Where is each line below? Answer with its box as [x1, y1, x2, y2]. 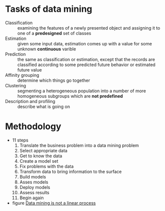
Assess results [19, 189, 50, 195]
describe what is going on [17, 104, 70, 109]
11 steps [12, 137, 29, 143]
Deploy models [19, 184, 50, 190]
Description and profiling [5, 98, 56, 104]
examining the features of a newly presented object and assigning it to [17, 25, 161, 31]
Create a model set [19, 158, 59, 164]
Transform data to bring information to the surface [19, 169, 122, 175]
